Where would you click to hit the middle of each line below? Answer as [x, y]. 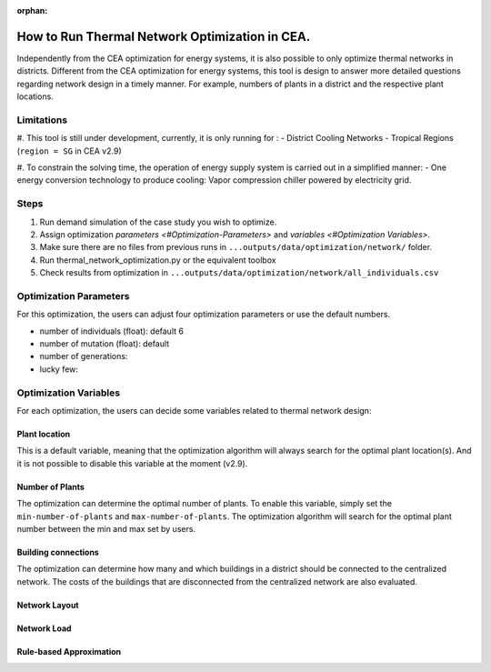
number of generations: [84, 356]
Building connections [58, 552]
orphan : [32, 10]
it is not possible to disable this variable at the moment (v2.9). [132, 463]
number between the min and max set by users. [106, 528]
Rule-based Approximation [69, 651]
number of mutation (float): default [105, 344]
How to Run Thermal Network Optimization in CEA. [164, 36]
